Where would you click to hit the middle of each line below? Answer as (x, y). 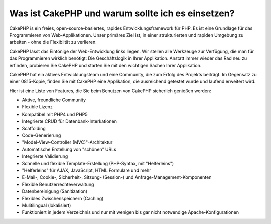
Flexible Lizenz (37, 107)
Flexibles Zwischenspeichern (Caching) (63, 198)
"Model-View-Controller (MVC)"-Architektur (67, 142)
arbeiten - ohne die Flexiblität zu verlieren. (53, 42)
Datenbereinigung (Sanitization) (55, 191)
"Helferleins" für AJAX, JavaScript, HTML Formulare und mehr (86, 170)
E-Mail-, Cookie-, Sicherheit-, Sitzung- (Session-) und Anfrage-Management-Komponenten (117, 177)
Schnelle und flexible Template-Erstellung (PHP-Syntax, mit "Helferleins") (98, 163)
